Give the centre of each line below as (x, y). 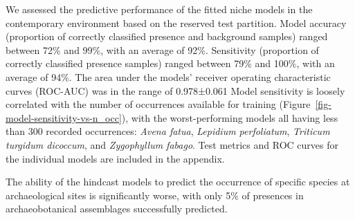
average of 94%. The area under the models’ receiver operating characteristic (168, 76)
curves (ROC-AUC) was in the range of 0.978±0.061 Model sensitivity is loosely (175, 90)
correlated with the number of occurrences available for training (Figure (158, 104)
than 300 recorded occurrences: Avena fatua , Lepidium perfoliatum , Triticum (168, 131)
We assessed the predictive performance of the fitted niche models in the (159, 9)
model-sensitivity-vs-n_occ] (64, 117)
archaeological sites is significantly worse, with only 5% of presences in (155, 195)
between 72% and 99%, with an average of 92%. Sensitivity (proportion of (162, 49)
